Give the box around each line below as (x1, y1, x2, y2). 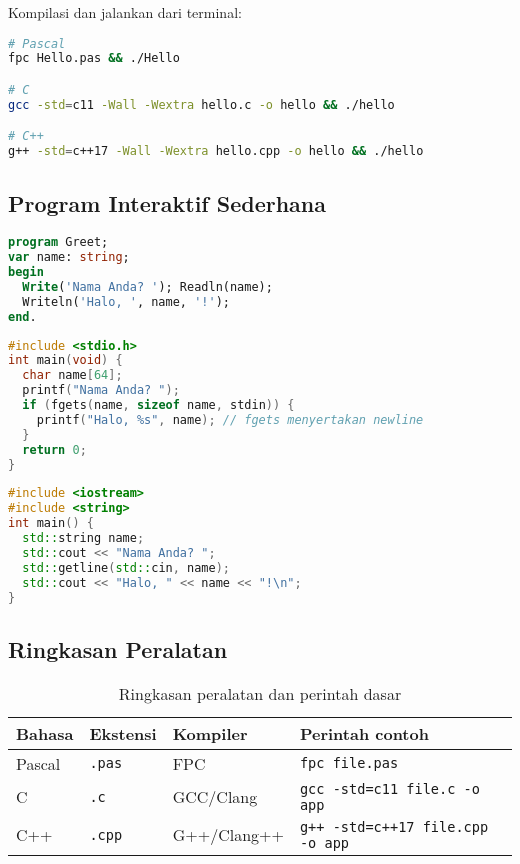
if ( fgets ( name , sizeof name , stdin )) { (22, 398, 295, 413)
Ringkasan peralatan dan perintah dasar (118, 681, 402, 705)
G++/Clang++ (172, 823, 284, 847)
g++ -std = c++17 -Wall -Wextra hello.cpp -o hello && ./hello (8, 144, 424, 159)
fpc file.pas (299, 755, 399, 772)
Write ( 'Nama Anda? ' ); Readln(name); (22, 279, 273, 294)
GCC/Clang (172, 785, 258, 809)
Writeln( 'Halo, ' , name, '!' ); (22, 294, 230, 309)
